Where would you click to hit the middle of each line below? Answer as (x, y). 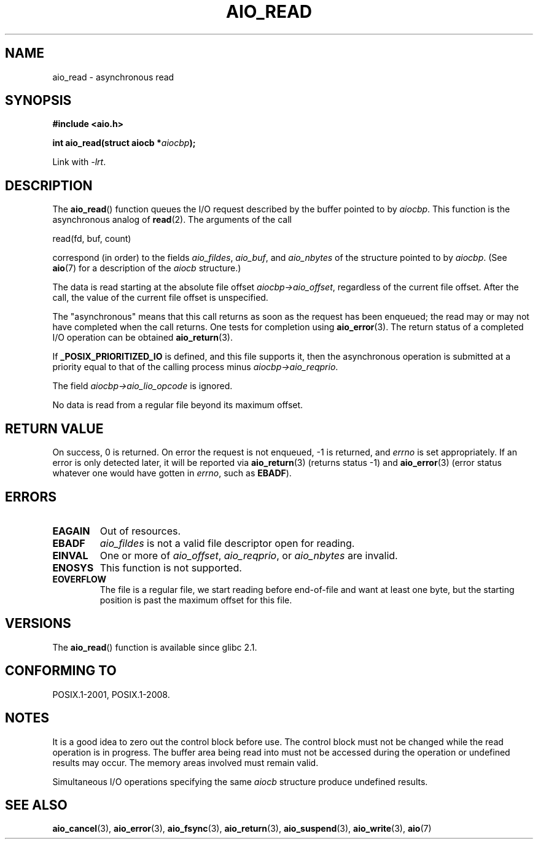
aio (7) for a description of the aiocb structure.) (147, 268)
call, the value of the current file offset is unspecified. (160, 298)
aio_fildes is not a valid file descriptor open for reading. (227, 543)
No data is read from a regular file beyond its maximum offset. (178, 405)
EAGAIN (71, 531)
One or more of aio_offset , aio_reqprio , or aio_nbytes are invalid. (249, 555)
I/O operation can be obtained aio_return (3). (142, 338)
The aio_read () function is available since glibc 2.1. (155, 647)
